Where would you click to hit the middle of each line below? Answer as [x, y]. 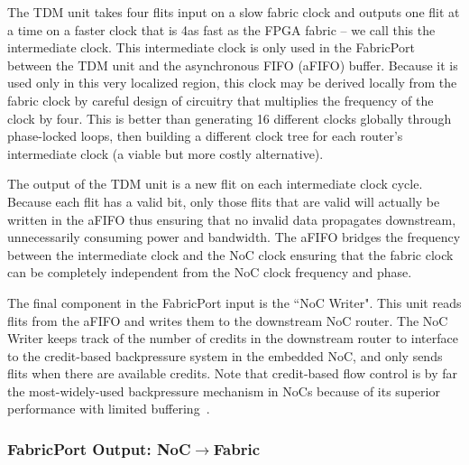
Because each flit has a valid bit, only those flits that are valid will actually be [224, 201]
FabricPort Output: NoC [99, 448]
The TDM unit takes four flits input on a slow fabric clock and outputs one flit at [234, 12]
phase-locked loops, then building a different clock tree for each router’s [205, 136]
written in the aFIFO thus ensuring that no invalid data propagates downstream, [232, 219]
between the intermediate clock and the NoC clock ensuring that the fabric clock [230, 254]
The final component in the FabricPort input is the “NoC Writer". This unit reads [234, 302]
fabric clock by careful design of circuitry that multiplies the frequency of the [221, 100]
